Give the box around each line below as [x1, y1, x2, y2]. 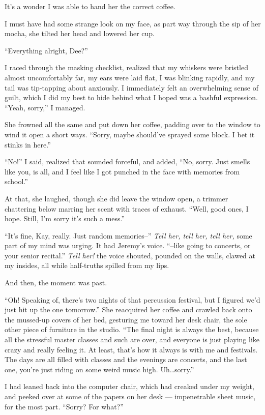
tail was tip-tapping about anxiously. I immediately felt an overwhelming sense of [5, 82, 258, 93]
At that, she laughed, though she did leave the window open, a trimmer [5, 193, 228, 203]
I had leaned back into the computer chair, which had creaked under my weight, [5, 381, 254, 392]
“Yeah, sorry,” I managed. [5, 102, 85, 112]
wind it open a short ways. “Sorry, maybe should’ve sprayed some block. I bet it [5, 129, 255, 139]
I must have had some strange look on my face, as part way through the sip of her [5, 18, 261, 28]
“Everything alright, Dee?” [5, 45, 88, 55]
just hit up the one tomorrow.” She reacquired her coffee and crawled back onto [5, 304, 252, 315]
